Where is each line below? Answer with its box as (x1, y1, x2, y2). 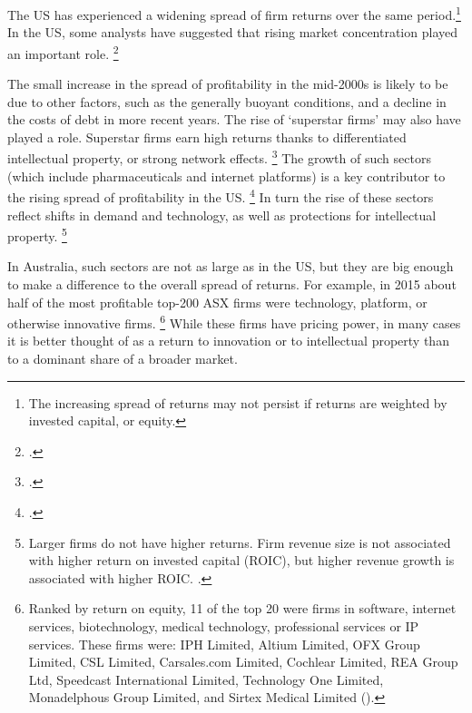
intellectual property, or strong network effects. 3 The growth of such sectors (7, 146, 431, 168)
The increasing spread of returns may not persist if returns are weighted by (28, 393, 447, 412)
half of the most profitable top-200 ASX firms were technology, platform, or (7, 292, 428, 311)
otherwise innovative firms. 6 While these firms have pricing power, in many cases (7, 311, 461, 332)
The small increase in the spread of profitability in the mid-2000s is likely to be (7, 74, 448, 93)
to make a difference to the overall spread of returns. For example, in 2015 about (7, 275, 457, 293)
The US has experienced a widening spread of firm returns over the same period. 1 (7, 3, 461, 24)
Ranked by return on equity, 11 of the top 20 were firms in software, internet (28, 599, 457, 618)
